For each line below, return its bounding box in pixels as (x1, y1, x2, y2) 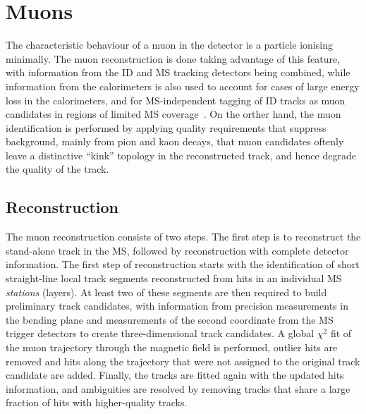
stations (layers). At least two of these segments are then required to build (6, 284, 327, 299)
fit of (330, 326, 352, 341)
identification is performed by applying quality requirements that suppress (6, 120, 327, 135)
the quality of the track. (6, 162, 109, 176)
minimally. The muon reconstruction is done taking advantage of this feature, (6, 51, 341, 66)
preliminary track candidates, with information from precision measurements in (6, 298, 348, 313)
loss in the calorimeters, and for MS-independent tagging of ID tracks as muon (6, 92, 346, 107)
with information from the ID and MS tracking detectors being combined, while (6, 65, 350, 80)
